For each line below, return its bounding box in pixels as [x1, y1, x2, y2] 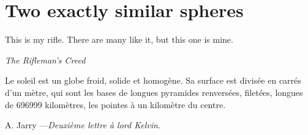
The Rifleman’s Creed [5, 53, 86, 66]
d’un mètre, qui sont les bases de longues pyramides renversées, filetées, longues [5, 86, 303, 98]
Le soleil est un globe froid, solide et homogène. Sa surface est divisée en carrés [5, 74, 301, 87]
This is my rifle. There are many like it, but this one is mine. [5, 33, 233, 46]
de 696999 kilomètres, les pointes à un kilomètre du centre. [5, 98, 226, 111]
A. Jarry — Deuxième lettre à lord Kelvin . [5, 119, 160, 131]
